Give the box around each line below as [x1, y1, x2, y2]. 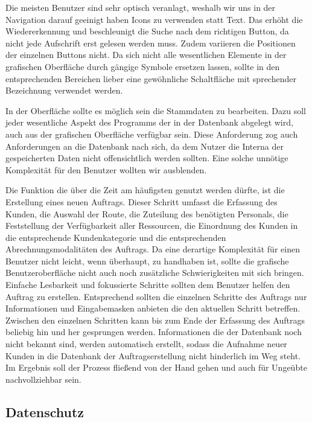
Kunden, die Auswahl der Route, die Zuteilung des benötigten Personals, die [5, 207, 288, 220]
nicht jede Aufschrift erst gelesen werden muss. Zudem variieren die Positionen [5, 36, 296, 49]
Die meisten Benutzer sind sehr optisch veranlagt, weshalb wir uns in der [5, 1, 276, 13]
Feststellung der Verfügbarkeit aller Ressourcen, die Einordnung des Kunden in [5, 219, 298, 232]
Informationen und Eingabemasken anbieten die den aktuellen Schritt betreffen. [5, 302, 301, 315]
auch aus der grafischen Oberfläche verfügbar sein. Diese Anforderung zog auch [5, 127, 298, 140]
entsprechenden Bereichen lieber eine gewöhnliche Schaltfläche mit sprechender [5, 72, 296, 85]
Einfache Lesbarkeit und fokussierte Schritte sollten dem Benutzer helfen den [5, 278, 290, 291]
